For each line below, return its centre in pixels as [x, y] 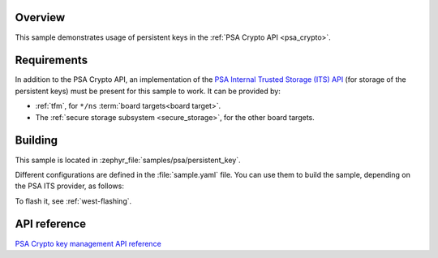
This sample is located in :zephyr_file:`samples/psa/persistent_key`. [128, 160]
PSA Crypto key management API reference [88, 243]
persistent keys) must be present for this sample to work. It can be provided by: [148, 91]
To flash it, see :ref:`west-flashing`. [73, 201]
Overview [40, 17]
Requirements [52, 60]
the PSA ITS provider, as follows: [70, 186]
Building [36, 141]
